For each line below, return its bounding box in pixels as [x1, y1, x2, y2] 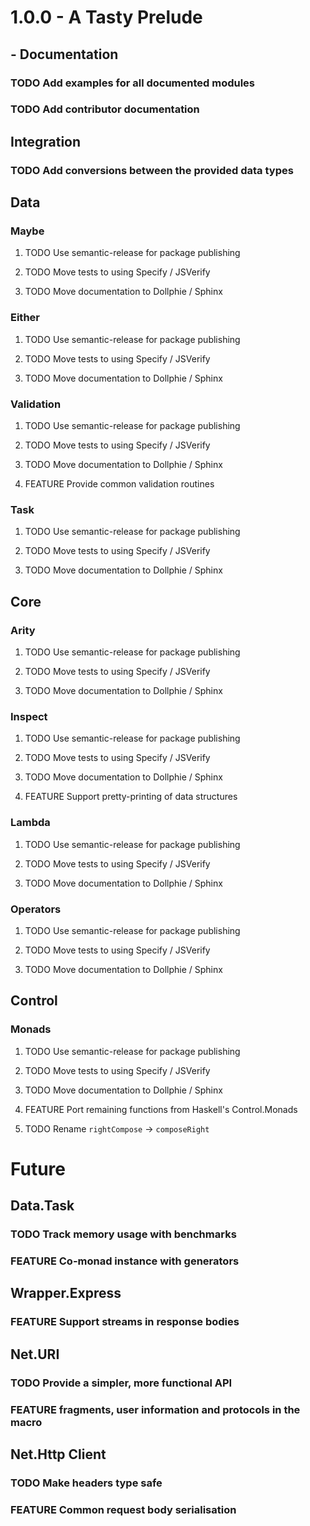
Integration [10, 133, 82, 150]
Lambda [10, 816, 51, 830]
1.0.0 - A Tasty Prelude [10, 6, 203, 29]
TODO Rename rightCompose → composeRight [24, 1122, 210, 1135]
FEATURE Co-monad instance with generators [10, 1254, 240, 1268]
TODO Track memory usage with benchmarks [10, 1227, 237, 1241]
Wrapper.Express [10, 1285, 122, 1302]
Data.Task [10, 1197, 75, 1215]
